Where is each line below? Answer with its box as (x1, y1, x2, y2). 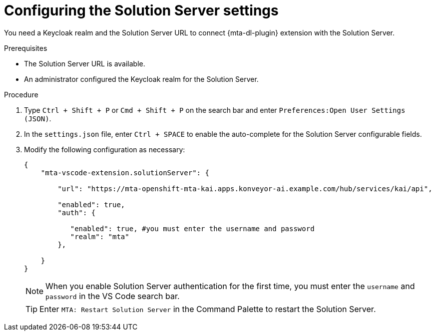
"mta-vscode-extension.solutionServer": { (40, 168, 209, 177)
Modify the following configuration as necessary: (24, 145, 185, 154)
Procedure (4, 90, 38, 99)
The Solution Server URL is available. (24, 59, 145, 68)
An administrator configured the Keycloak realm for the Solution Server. (24, 74, 259, 83)
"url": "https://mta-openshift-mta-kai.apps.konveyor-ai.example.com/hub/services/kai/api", (57, 184, 433, 193)
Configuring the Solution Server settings (4, 2, 279, 19)
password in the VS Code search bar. (45, 291, 180, 301)
